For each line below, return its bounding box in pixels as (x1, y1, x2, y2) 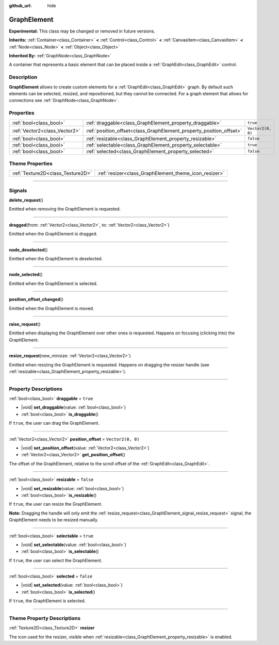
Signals (9, 187, 27, 194)
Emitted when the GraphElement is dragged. (9, 231, 98, 237)
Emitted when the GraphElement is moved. (9, 305, 94, 311)
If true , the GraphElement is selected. (9, 598, 86, 604)
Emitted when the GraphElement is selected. (9, 281, 98, 286)
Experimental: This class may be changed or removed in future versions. (9, 28, 155, 34)
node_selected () (9, 272, 43, 278)
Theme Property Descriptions (9, 615, 81, 621)
